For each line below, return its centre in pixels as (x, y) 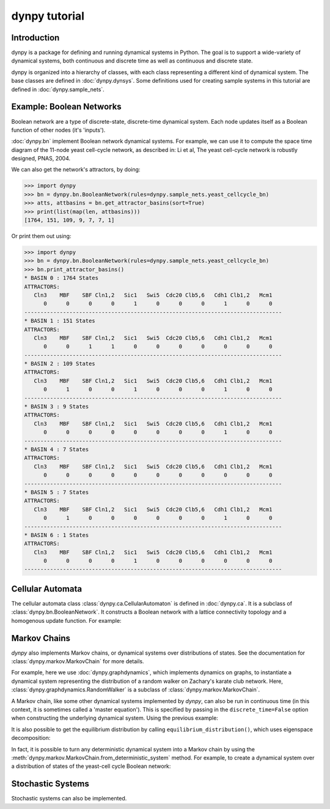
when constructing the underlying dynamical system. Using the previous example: (115, 718)
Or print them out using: (41, 236)
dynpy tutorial (48, 16)
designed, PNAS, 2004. (41, 159)
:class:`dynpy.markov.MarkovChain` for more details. (78, 661)
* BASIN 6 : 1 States (57, 535)
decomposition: (31, 738)
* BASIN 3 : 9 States (57, 407)
